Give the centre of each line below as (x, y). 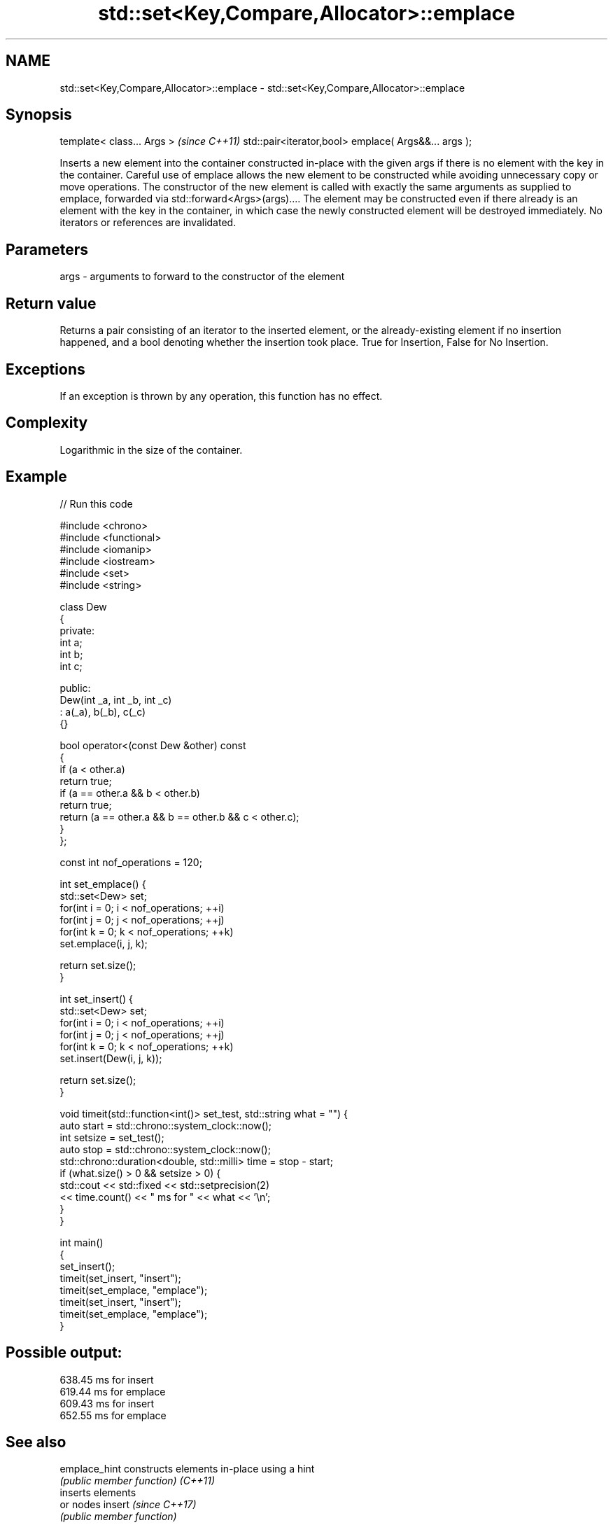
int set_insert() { (96, 998)
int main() (82, 1242)
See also (36, 1442)
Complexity (47, 423)
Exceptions (45, 369)
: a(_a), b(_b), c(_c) (103, 711)
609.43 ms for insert (107, 1403)
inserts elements (98, 1493)
